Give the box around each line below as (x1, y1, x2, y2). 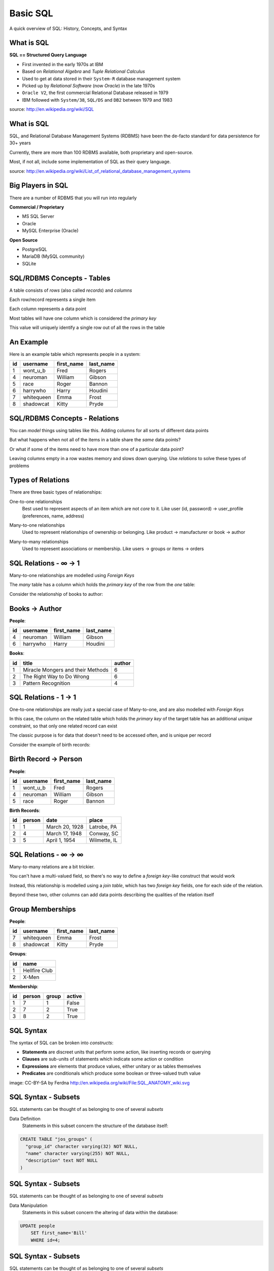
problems (9, 463, 29, 469)
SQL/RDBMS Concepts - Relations (9, 414, 119, 422)
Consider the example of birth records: (9, 741, 91, 747)
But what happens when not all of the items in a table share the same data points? (9, 437, 181, 443)
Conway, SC (89, 830, 119, 837)
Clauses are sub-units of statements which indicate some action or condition (22, 1056, 184, 1062)
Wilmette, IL (89, 837, 118, 844)
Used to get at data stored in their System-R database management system (22, 75, 181, 81)
